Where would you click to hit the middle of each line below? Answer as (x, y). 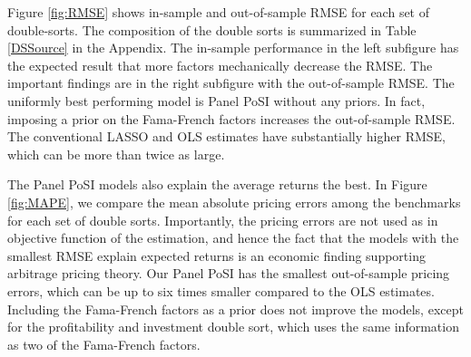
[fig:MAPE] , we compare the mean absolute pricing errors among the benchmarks (234, 202)
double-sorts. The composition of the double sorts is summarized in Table (212, 29)
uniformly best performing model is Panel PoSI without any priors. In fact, (216, 100)
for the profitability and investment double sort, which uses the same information (233, 327)
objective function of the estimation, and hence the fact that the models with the (233, 238)
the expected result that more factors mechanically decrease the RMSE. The (220, 65)
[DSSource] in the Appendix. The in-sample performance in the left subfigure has (233, 48)
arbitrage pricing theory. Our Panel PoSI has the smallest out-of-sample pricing (229, 273)
